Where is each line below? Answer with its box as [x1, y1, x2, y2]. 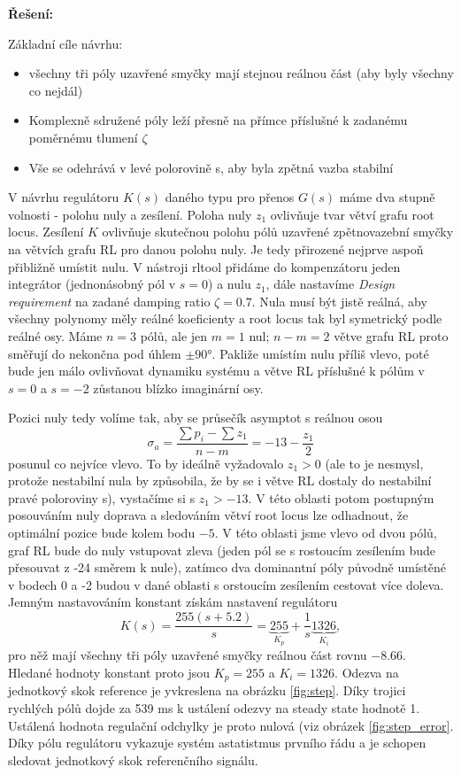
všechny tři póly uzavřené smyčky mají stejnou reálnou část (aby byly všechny [28, 64, 454, 82]
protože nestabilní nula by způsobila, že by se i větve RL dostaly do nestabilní [8, 471, 432, 490]
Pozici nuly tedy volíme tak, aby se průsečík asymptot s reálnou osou [8, 408, 383, 427]
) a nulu [208, 275, 251, 293]
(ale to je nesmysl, [325, 453, 424, 472]
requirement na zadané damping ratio [8, 291, 211, 310]
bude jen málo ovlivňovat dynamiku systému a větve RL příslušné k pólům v [8, 361, 425, 380]
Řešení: [8, 4, 54, 22]
